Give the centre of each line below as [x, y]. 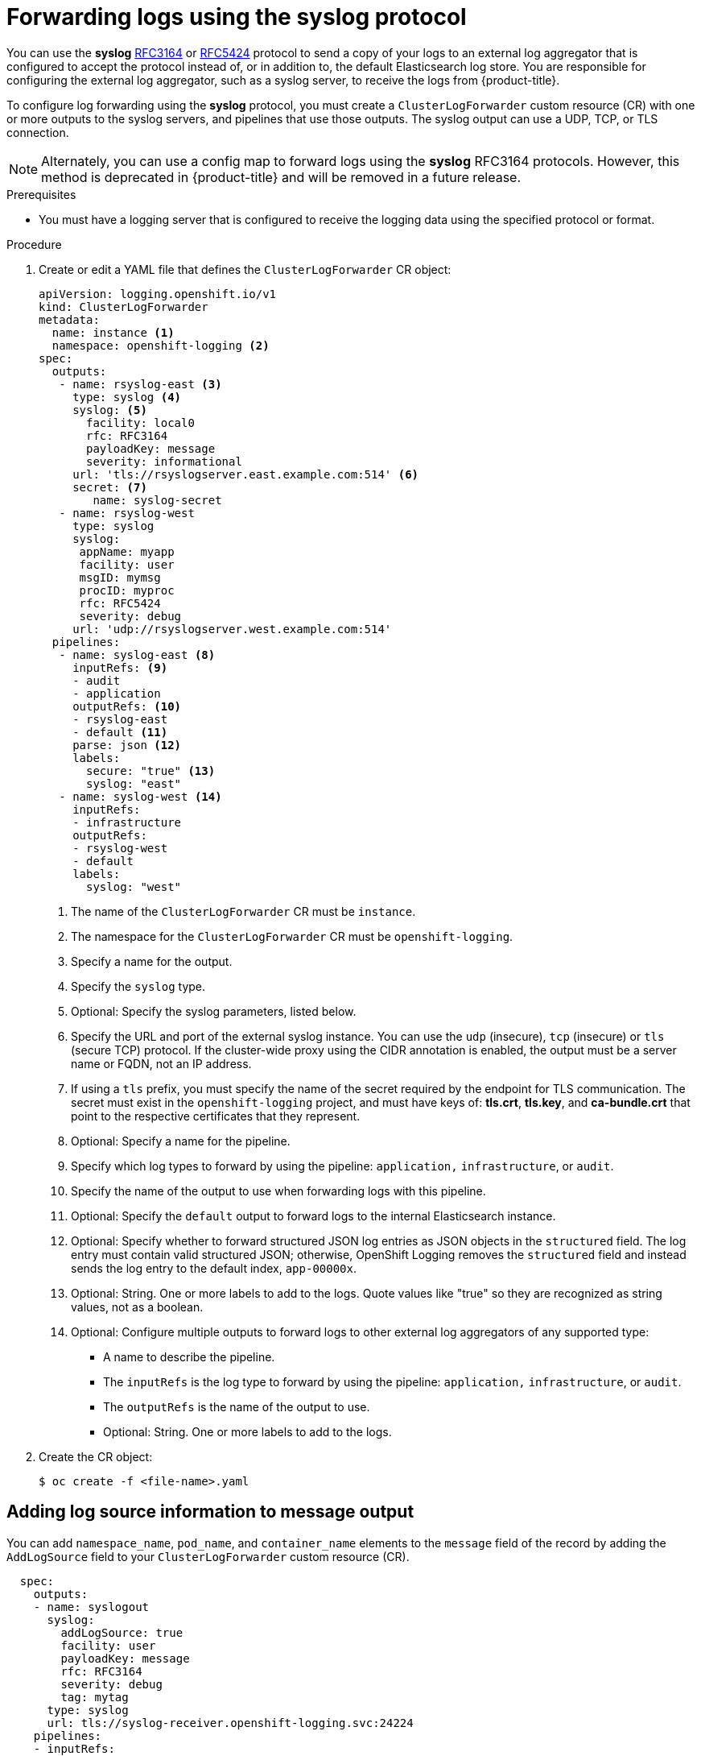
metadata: [69, 319]
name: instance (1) [113, 332]
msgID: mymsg [120, 577]
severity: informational [164, 461]
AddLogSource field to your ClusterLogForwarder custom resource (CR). [208, 1556]
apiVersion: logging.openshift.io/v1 [158, 294]
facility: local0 [140, 422]
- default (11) [120, 732]
